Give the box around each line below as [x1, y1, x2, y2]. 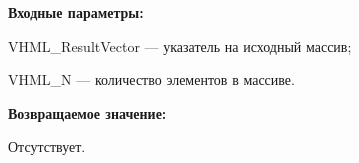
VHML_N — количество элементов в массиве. [8, 69, 295, 90]
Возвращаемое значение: [8, 102, 167, 123]
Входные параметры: [8, 2, 144, 22]
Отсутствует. [8, 136, 86, 157]
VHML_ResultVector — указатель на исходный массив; [8, 35, 352, 56]
